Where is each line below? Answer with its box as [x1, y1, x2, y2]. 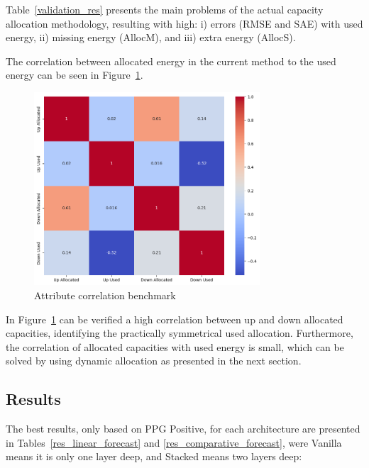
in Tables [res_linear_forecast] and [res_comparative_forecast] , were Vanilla [6, 435, 342, 450]
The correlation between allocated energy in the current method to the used [6, 53, 336, 68]
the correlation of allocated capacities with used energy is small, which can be [6, 339, 344, 354]
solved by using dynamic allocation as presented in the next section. [6, 353, 302, 368]
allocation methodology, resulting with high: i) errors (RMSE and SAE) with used [6, 16, 363, 30]
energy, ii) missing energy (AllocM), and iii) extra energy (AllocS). [6, 30, 296, 45]
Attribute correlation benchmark [34, 288, 176, 303]
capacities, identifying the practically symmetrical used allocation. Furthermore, [6, 325, 353, 340]
